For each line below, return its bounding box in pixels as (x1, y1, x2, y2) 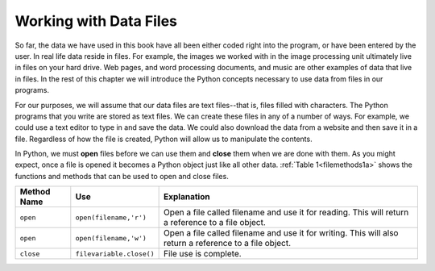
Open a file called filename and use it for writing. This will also (163, 227, 399, 239)
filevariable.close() (75, 249, 155, 258)
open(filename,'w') (75, 234, 147, 242)
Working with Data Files (14, 12, 177, 30)
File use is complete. (163, 248, 242, 260)
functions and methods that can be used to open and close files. (14, 171, 229, 181)
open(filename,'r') (75, 213, 147, 222)
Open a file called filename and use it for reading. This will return (163, 206, 409, 218)
